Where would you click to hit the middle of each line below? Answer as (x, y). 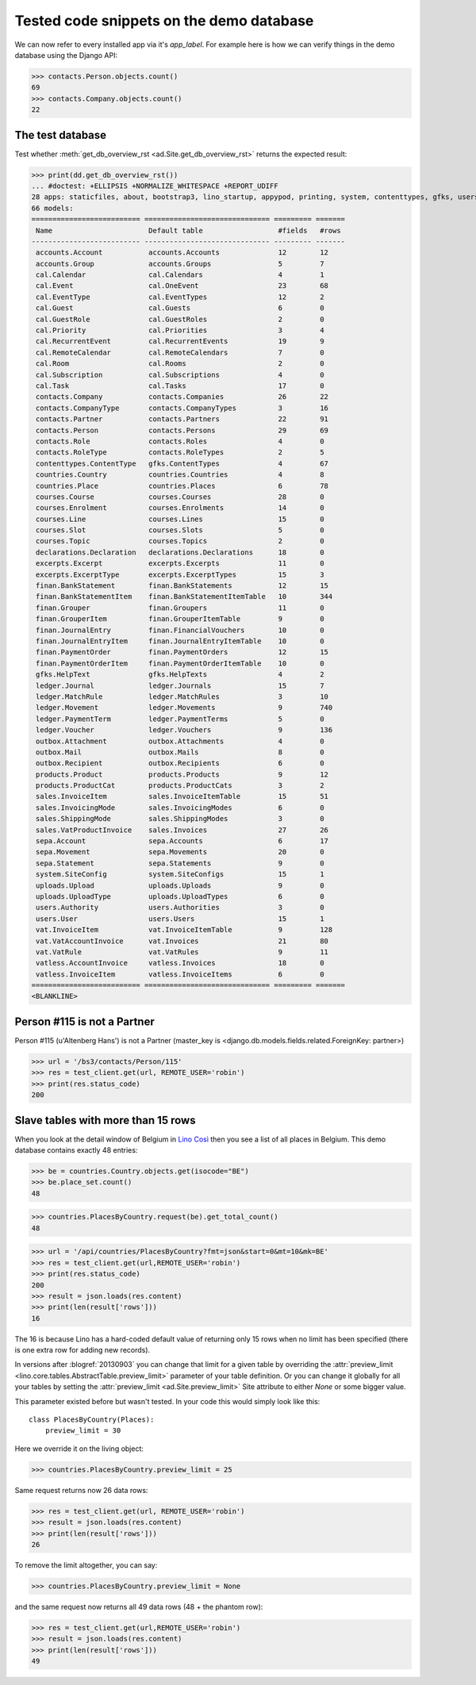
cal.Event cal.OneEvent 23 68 (182, 286)
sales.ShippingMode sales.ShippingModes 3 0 (180, 819)
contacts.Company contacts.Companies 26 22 (182, 397)
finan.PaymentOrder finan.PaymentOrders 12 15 (182, 652)
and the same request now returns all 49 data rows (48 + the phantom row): (139, 1606)
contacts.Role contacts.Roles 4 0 (180, 441)
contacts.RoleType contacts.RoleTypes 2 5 (180, 453)
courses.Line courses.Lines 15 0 (180, 519)
